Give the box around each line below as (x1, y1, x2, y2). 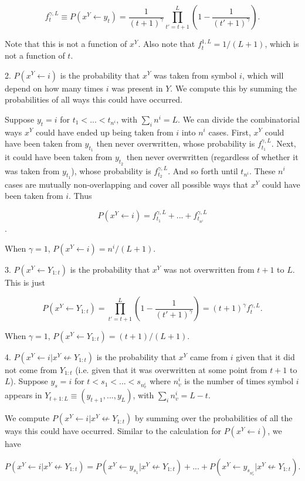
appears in (5, 389, 42, 401)
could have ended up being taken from (36, 126, 174, 138)
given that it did (236, 350, 295, 363)
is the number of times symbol (184, 375, 294, 387)
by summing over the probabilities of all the (134, 412, 293, 424)
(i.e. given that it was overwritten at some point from (75, 363, 267, 375)
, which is (265, 38, 299, 50)
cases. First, (208, 126, 251, 138)
